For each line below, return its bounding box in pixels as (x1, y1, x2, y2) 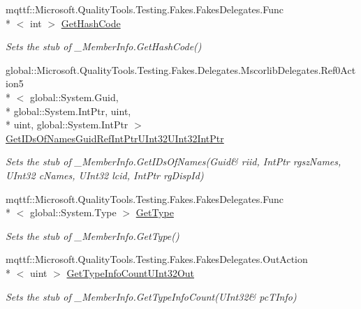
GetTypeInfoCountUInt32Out (66, 265, 195, 280)
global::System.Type (29, 205, 117, 220)
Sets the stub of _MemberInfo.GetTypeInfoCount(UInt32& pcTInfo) (6, 289, 297, 303)
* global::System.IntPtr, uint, (6, 103, 131, 118)
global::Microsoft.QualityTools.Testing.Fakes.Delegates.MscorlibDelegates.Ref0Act (6, 62, 356, 77)
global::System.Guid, (29, 89, 119, 104)
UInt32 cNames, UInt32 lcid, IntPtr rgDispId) (6, 167, 204, 182)
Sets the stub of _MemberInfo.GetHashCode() (6, 39, 202, 54)
